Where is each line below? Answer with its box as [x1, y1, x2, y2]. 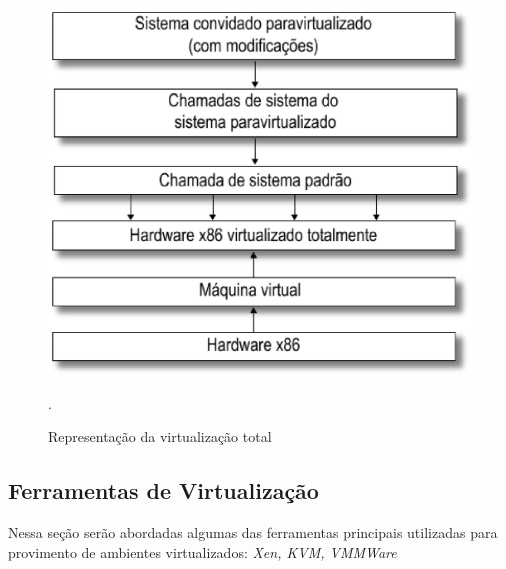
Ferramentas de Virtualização [8, 475, 319, 506]
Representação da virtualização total [48, 426, 272, 447]
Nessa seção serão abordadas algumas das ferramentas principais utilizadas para [8, 522, 498, 543]
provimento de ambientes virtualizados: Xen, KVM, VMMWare [8, 541, 397, 562]
